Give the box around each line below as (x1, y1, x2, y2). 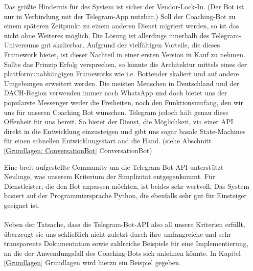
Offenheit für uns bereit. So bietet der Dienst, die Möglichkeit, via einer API (4, 116, 233, 127)
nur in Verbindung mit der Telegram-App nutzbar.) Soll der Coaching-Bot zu (4, 11, 236, 21)
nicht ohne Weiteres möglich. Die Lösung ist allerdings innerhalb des (4, 30, 209, 40)
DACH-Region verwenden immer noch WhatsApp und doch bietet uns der (4, 88, 227, 98)
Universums (4, 40, 39, 50)
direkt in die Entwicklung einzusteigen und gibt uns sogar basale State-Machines (4, 126, 246, 136)
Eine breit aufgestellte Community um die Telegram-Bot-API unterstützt (4, 161, 224, 172)
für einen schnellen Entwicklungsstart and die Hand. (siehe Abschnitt (4, 135, 212, 146)
